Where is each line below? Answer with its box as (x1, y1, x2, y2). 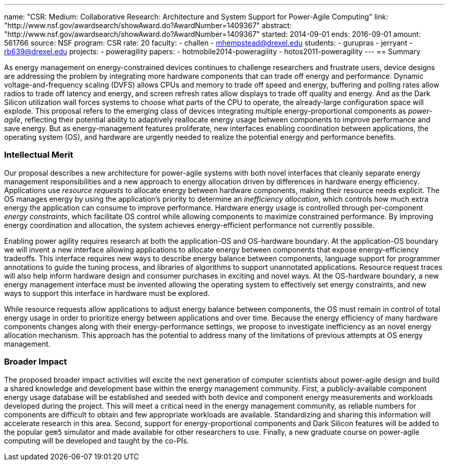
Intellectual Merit (4, 150, 73, 160)
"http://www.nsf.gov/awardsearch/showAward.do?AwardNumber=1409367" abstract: (4, 21, 292, 30)
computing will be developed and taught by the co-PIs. (4, 436, 189, 445)
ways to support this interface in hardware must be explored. (4, 288, 210, 298)
